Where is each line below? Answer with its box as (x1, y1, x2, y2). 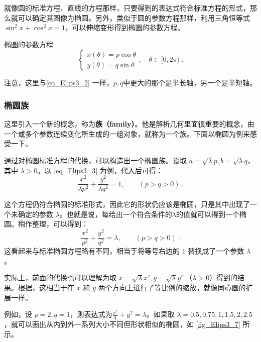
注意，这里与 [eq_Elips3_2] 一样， (4, 77, 113, 88)
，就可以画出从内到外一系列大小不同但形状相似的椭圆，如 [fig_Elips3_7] (4, 319, 240, 329)
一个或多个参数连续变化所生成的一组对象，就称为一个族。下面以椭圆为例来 (4, 128, 250, 139)
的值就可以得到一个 (176, 208, 240, 219)
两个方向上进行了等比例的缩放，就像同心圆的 (98, 282, 246, 292)
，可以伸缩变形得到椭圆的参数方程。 (65, 22, 185, 33)
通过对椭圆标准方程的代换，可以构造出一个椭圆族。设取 (4, 155, 187, 165)
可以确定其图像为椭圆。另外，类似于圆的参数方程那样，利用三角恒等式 (18, 12, 250, 23)
